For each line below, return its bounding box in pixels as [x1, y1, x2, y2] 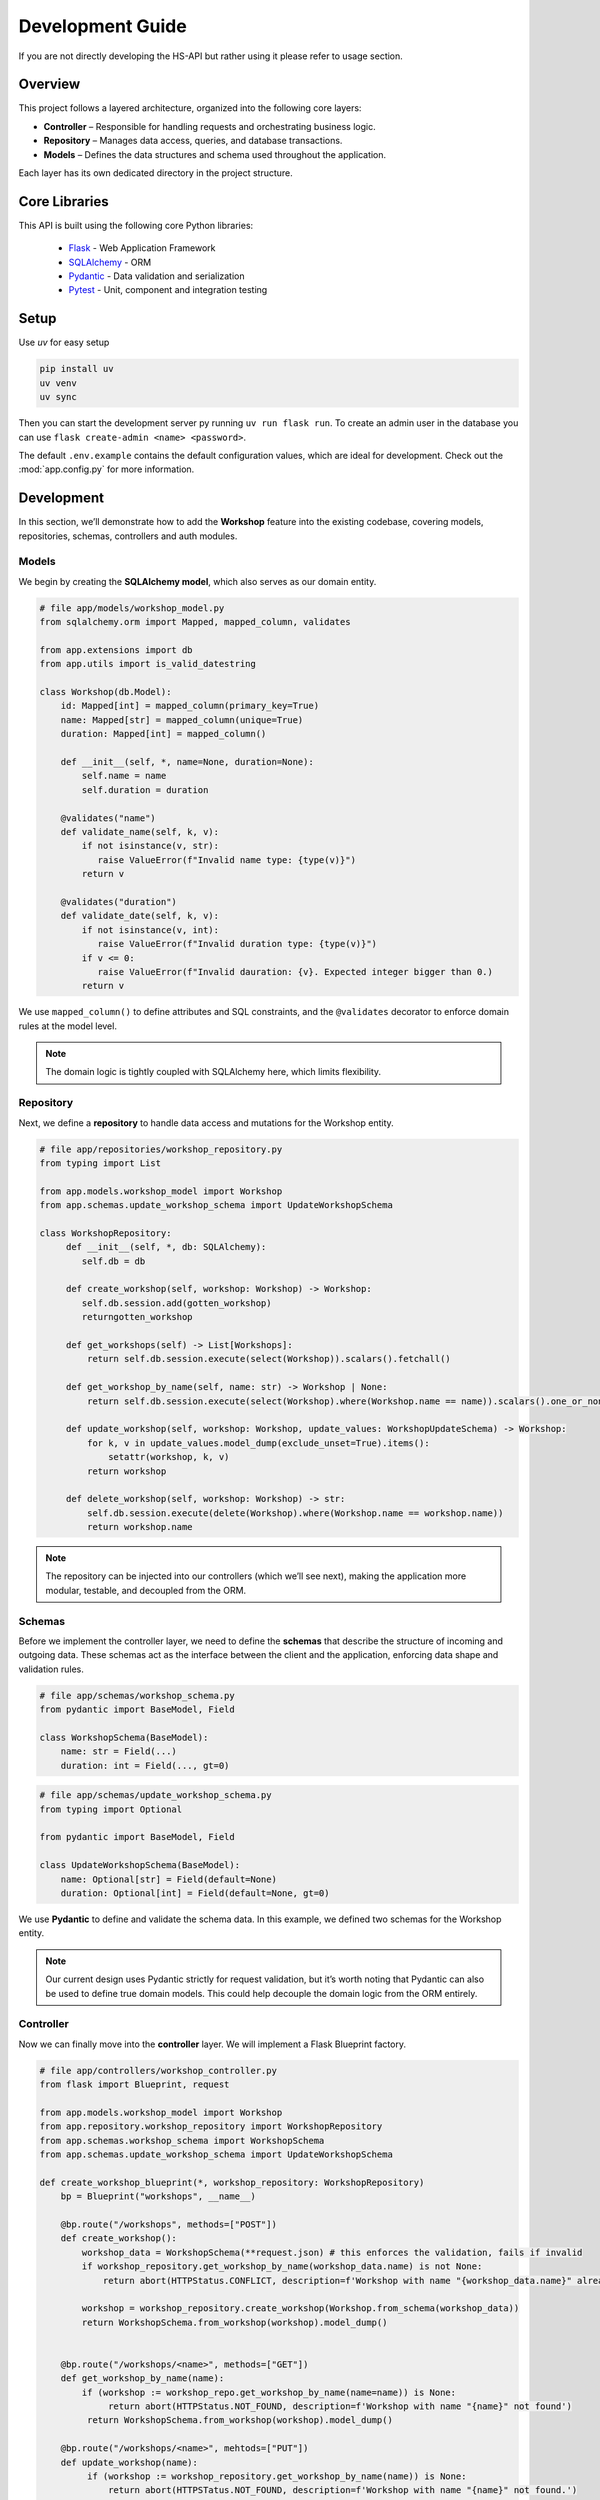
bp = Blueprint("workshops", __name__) [60, 2191, 257, 2202]
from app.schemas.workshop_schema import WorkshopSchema [39, 2135, 325, 2146]
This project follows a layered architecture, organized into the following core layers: [18, 102, 362, 114]
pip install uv [39, 363, 114, 375]
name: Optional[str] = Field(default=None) [60, 1873, 277, 1885]
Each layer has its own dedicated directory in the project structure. [18, 167, 294, 179]
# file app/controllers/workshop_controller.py [39, 2065, 277, 2076]
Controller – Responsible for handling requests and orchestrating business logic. [43, 120, 376, 132]
